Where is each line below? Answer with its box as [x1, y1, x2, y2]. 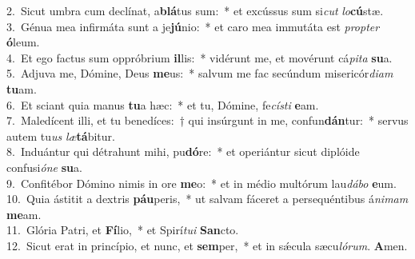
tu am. [6, 80, 37, 97]
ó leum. [6, 34, 40, 50]
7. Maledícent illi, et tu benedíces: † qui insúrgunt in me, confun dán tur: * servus [6, 112, 409, 129]
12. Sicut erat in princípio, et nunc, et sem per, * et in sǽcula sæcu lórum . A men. [6, 237, 408, 253]
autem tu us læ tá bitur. [6, 127, 115, 144]
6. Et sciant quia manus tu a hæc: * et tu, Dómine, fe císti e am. [6, 96, 319, 113]
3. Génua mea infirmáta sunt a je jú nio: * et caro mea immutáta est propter [6, 18, 380, 34]
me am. [6, 205, 42, 222]
